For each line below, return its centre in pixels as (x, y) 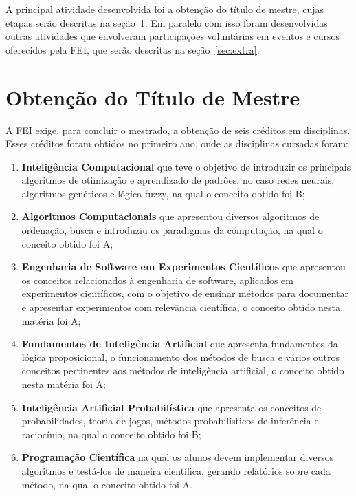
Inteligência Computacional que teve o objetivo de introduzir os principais (186, 166)
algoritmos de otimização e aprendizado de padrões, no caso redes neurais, (178, 180)
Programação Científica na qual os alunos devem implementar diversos (178, 457)
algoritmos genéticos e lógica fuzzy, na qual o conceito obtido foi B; (163, 193)
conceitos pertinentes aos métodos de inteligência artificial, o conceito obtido (183, 370)
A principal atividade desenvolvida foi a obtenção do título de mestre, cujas (165, 9)
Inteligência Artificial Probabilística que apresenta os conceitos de (171, 407)
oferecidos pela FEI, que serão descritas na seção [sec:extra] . (133, 49)
